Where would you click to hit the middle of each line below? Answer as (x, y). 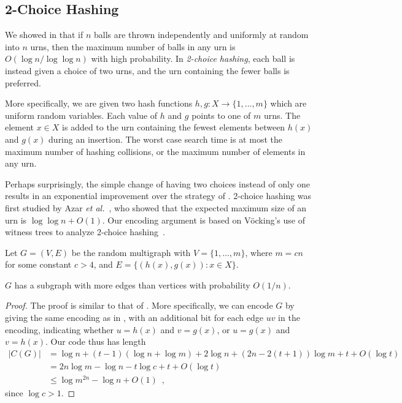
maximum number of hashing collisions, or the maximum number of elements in (155, 151)
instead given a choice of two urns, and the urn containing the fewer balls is (147, 70)
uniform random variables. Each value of (81, 115)
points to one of (221, 115)
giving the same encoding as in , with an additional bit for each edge (134, 318)
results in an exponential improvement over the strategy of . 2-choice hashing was (158, 196)
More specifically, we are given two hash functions (99, 103)
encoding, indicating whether (60, 329)
